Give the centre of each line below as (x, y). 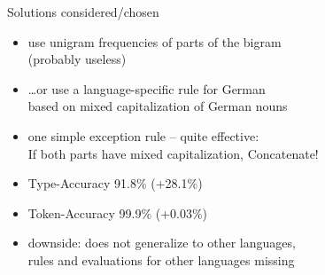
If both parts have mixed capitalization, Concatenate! (173, 153)
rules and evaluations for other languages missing (161, 259)
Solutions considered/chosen (83, 12)
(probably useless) (77, 59)
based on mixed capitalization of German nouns (158, 106)
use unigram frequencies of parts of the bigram (155, 41)
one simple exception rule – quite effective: (143, 135)
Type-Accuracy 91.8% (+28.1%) (115, 183)
